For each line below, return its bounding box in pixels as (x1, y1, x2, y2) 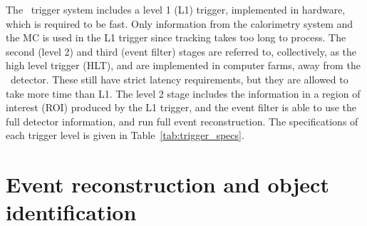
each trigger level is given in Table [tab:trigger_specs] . (6, 128, 244, 143)
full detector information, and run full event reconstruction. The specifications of (6, 113, 358, 128)
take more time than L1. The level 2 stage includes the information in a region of (6, 86, 361, 101)
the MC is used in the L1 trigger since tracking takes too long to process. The (6, 30, 346, 45)
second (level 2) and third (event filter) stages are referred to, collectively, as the (6, 43, 357, 58)
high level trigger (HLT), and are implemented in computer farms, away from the (6, 58, 361, 73)
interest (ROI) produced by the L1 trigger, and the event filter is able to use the (6, 100, 356, 115)
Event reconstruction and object (6, 170, 329, 199)
